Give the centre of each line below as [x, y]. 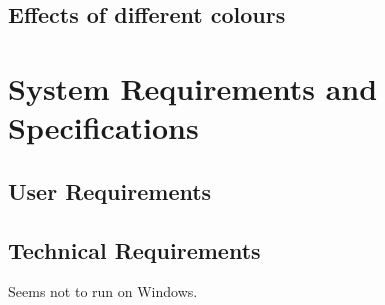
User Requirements [110, 190]
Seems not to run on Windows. [103, 291]
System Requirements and [193, 87]
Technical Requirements [134, 249]
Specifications [103, 127]
